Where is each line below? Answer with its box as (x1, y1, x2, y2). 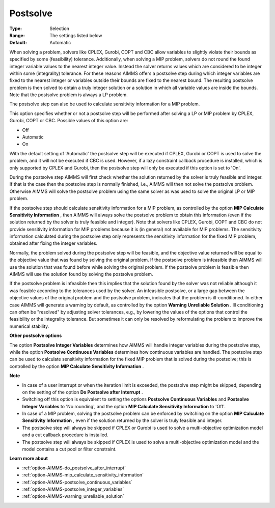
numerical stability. (9, 323, 49, 329)
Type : (9, 25, 22, 32)
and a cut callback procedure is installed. (22, 432, 109, 438)
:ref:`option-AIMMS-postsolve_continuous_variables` (22, 479, 132, 485)
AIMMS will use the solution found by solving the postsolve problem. (9, 271, 153, 277)
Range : (9, 32, 25, 38)
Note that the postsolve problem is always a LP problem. (9, 92, 128, 98)
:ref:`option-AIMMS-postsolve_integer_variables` (22, 486, 124, 492)
